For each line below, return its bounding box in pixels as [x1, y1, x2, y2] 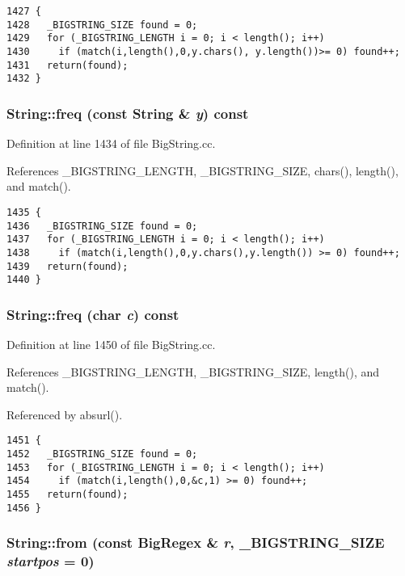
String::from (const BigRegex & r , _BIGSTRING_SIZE [6, 532, 385, 553]
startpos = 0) [6, 551, 95, 571]
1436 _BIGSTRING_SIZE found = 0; [6, 220, 198, 232]
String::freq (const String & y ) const [6, 103, 249, 123]
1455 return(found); [6, 489, 129, 501]
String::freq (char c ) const [6, 304, 179, 324]
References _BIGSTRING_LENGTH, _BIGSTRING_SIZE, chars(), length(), [6, 162, 399, 179]
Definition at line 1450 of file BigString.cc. [6, 336, 216, 353]
